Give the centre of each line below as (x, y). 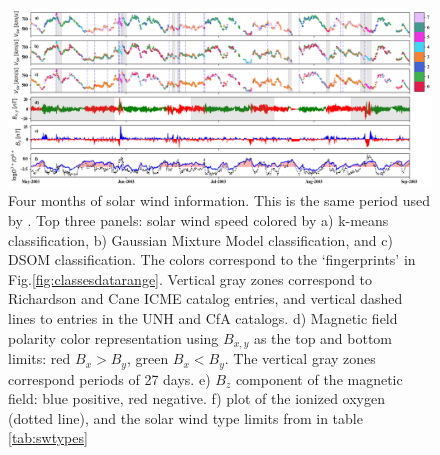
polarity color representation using (113, 337)
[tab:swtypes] (48, 437)
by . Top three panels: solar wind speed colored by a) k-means (198, 220)
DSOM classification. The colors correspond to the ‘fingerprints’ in (212, 259)
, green (147, 358)
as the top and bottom (323, 337)
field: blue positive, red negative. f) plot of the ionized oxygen (196, 398)
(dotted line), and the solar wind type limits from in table (185, 417)
